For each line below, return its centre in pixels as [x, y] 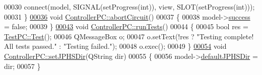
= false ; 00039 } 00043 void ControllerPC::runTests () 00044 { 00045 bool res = [126, 26]
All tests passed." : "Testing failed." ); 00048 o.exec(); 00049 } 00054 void [115, 46]
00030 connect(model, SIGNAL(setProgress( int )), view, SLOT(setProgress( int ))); [129, 7]
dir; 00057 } [22, 66]
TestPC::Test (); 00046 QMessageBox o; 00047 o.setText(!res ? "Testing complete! [129, 36]
